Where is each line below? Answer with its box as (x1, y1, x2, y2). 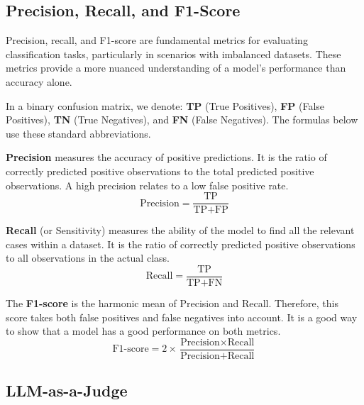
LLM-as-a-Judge (6, 379, 128, 401)
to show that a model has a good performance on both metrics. (6, 323, 281, 338)
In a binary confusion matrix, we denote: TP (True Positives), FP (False (6, 98, 325, 113)
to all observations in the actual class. (6, 250, 170, 265)
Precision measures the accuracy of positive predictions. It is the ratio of (6, 150, 327, 165)
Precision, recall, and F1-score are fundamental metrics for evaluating (6, 33, 308, 48)
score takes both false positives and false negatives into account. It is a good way (6, 309, 358, 324)
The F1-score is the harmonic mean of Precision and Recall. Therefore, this (6, 296, 338, 311)
